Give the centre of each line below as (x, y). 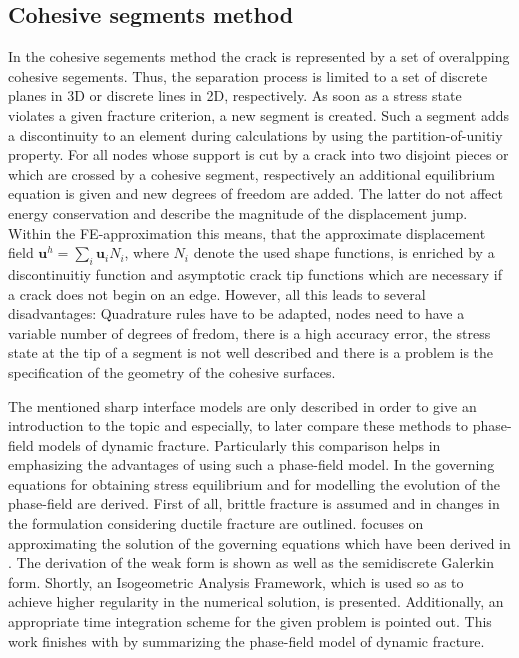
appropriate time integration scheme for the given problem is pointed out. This (250, 621)
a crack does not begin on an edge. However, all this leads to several (217, 293)
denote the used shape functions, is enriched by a (344, 252)
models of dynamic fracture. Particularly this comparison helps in (239, 444)
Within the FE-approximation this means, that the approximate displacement (247, 232)
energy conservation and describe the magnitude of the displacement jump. (238, 212)
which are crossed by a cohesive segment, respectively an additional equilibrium (252, 173)
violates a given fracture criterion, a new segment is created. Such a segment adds (259, 114)
